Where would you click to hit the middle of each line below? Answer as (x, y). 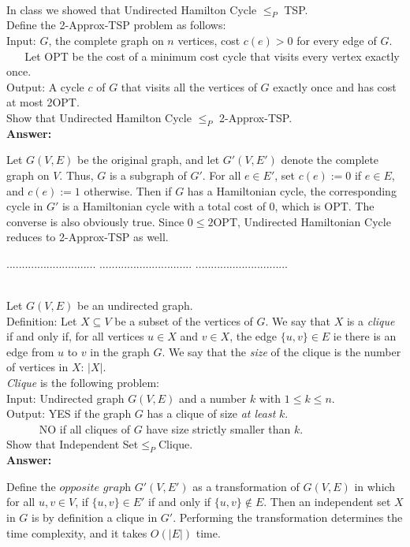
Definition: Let (42, 320)
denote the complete (330, 160)
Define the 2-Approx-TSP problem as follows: (116, 25)
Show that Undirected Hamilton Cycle (99, 117)
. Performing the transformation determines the (288, 517)
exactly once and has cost (335, 86)
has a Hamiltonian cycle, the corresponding (292, 190)
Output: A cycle (45, 86)
